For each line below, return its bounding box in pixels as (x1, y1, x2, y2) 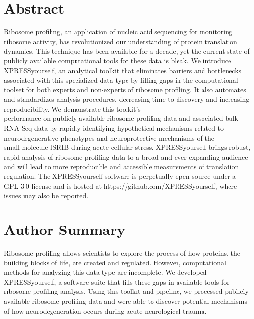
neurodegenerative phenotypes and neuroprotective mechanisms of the (4, 132, 214, 143)
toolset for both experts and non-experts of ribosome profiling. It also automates (4, 84, 246, 94)
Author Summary (4, 219, 126, 239)
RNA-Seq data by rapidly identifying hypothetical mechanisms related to (4, 123, 224, 133)
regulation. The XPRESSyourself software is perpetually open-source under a (4, 171, 236, 181)
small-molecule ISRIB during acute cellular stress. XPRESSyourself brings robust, (4, 142, 251, 152)
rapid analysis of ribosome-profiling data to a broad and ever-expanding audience (4, 151, 248, 162)
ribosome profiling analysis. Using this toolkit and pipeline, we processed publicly (4, 286, 249, 296)
